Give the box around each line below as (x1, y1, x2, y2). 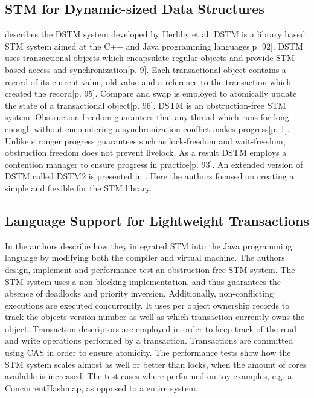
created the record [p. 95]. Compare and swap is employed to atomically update (5, 87, 297, 100)
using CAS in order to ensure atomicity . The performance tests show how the (5, 346, 291, 359)
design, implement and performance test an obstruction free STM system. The (5, 263, 295, 275)
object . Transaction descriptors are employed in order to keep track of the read (5, 322, 297, 335)
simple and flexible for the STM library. (5, 181, 152, 194)
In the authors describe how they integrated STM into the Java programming (5, 239, 292, 252)
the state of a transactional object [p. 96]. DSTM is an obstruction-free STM (5, 98, 286, 111)
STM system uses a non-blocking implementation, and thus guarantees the (5, 275, 281, 287)
